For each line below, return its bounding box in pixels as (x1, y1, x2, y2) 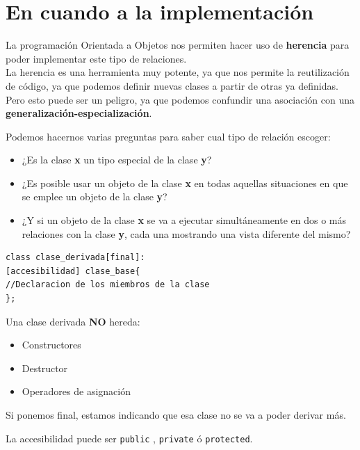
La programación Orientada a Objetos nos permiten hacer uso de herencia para (6, 38, 350, 52)
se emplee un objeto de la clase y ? (22, 189, 167, 204)
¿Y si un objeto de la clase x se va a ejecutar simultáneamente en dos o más (22, 213, 347, 227)
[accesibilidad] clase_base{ (6, 266, 140, 276)
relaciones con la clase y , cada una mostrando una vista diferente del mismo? (22, 226, 351, 241)
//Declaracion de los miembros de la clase (6, 280, 210, 290)
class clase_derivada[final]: (6, 252, 145, 263)
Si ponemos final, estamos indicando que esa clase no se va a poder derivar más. (6, 408, 346, 421)
